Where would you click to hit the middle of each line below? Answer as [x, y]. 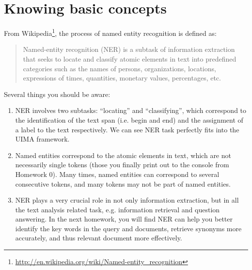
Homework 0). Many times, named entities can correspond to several [117, 174]
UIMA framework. [42, 139]
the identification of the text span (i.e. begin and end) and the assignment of [129, 119]
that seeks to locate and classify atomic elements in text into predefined [130, 58]
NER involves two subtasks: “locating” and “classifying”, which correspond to [131, 110]
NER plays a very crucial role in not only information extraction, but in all [127, 200]
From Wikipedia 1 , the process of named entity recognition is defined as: [110, 32]
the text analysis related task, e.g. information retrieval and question [118, 209]
